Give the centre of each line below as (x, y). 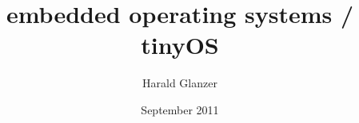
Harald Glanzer (180, 83)
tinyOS (180, 45)
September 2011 (180, 109)
